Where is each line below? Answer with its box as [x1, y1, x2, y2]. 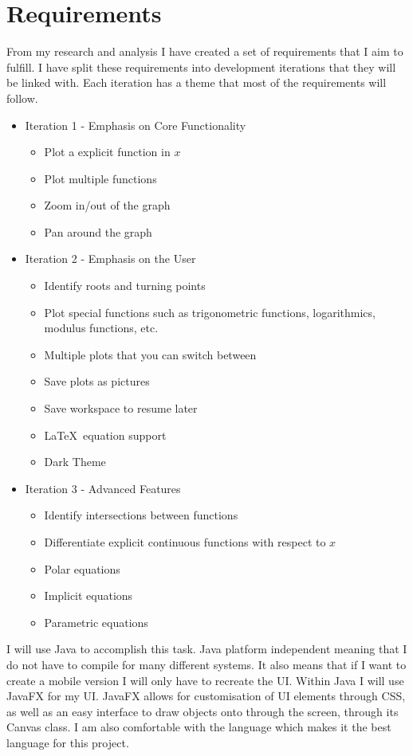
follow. [6, 89, 38, 106]
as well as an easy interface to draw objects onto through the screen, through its [6, 703, 399, 719]
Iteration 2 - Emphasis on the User [25, 250, 196, 267]
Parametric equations [44, 613, 148, 630]
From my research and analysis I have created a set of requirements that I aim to [6, 43, 403, 60]
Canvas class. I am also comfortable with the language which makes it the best [6, 719, 391, 735]
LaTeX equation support [44, 426, 167, 443]
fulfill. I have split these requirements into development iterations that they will [6, 58, 396, 75]
